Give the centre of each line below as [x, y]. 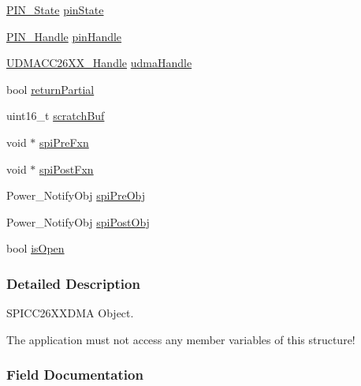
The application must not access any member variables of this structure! [181, 339]
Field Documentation [75, 375]
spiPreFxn [64, 142]
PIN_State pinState [55, 9]
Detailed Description [73, 283]
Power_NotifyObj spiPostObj [78, 221]
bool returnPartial [50, 89]
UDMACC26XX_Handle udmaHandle [99, 63]
